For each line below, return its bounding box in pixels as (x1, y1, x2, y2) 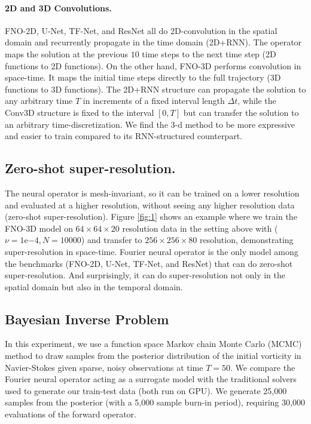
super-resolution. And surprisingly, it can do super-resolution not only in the (5, 269, 285, 281)
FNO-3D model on (5, 222, 73, 234)
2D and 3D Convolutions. (5, 1, 112, 14)
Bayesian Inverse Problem (5, 309, 169, 328)
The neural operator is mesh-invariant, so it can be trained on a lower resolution (5, 186, 300, 199)
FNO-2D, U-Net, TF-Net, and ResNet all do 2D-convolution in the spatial (5, 24, 278, 36)
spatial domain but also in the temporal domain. (5, 280, 183, 293)
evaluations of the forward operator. (5, 408, 136, 420)
